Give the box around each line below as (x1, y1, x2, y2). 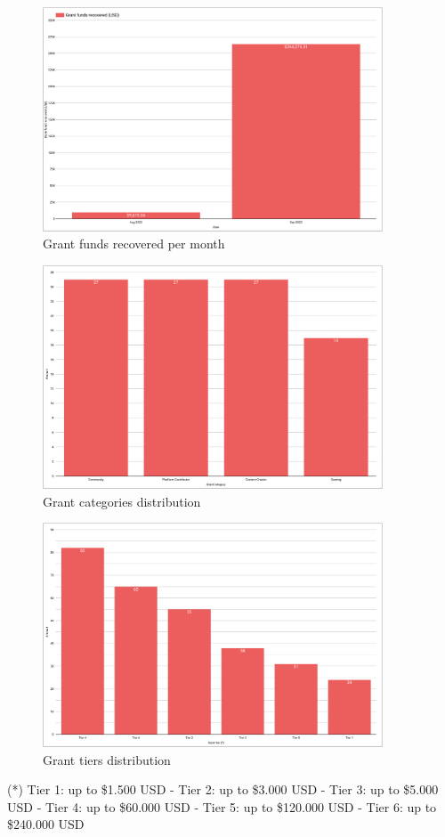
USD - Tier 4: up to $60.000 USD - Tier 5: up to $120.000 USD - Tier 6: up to (7, 797, 437, 816)
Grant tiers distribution (43, 750, 171, 768)
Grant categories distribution (43, 492, 201, 510)
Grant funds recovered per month (43, 234, 225, 253)
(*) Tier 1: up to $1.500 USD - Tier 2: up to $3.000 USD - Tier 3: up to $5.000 (7, 780, 439, 799)
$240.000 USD (7, 815, 85, 833)
